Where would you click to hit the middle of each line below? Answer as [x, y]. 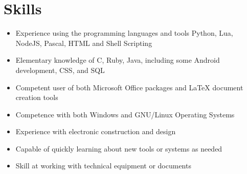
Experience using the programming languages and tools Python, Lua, [124, 33]
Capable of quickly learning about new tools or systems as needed [119, 148]
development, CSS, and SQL [60, 70]
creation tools [37, 97]
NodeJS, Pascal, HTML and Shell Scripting [84, 43]
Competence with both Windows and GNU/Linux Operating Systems [125, 114]
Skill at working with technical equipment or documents [103, 166]
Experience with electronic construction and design [96, 131]
